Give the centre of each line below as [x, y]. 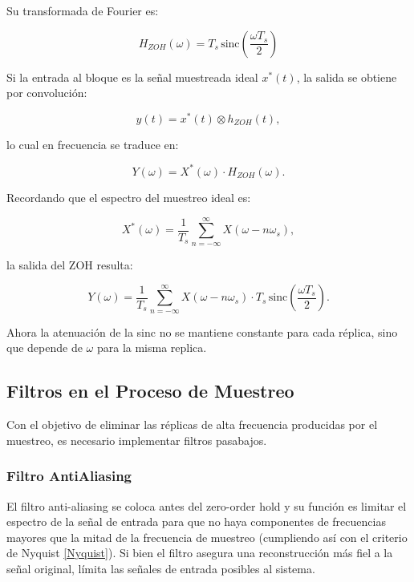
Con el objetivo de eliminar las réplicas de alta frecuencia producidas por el [192, 424]
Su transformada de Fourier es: [83, 10]
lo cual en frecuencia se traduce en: [93, 144]
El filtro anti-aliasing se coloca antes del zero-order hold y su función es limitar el [207, 505]
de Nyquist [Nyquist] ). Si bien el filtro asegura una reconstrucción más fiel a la [200, 553]
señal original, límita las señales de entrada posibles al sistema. [161, 568]
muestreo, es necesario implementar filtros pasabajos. [137, 440]
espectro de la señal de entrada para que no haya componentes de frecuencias [196, 521]
